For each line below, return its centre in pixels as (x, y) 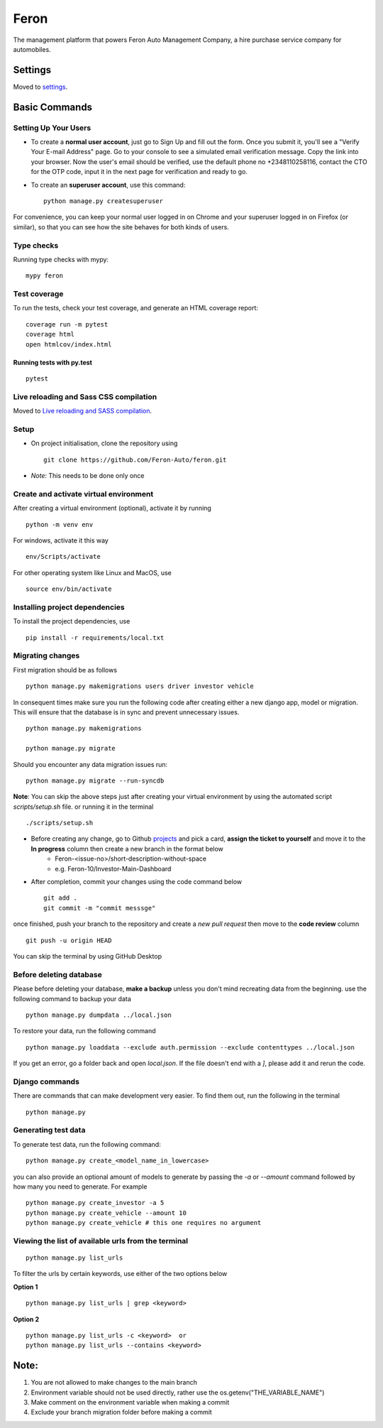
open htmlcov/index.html (69, 344)
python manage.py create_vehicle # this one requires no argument (144, 1223)
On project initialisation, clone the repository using (104, 443)
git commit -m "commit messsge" (100, 908)
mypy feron (45, 276)
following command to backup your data (72, 998)
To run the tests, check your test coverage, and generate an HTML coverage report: (136, 308)
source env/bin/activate (69, 589)
